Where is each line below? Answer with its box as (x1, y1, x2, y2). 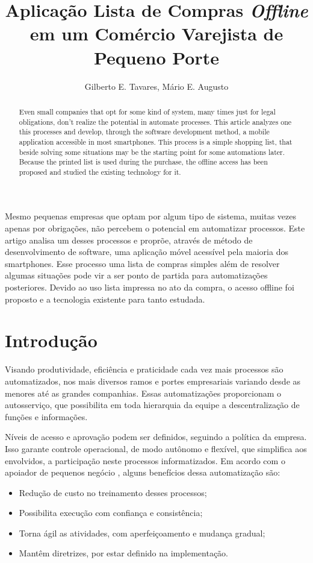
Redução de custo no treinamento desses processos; (19, 486, 207, 499)
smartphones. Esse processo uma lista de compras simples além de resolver (5, 257, 280, 269)
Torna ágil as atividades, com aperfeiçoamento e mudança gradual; (19, 526, 265, 539)
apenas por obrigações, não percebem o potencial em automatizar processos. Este (5, 222, 305, 234)
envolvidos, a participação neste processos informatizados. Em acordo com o (5, 454, 285, 467)
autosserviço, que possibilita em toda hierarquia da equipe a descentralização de (5, 398, 300, 411)
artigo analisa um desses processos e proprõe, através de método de (5, 233, 253, 246)
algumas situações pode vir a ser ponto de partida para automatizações (5, 269, 268, 281)
